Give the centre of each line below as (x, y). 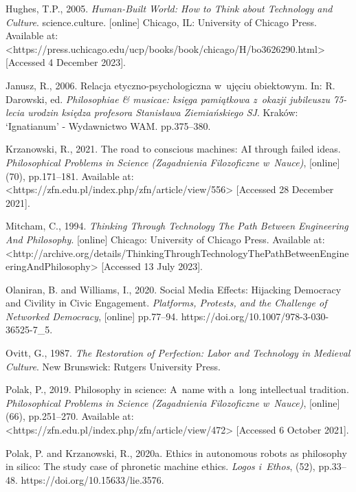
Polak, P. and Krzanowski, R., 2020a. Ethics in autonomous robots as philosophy (176, 452)
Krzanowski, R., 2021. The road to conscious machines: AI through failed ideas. (173, 149)
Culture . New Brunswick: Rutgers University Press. (113, 366)
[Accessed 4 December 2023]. (66, 62)
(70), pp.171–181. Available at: (70, 176)
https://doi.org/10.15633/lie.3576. (92, 479)
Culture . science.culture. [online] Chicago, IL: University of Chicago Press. (161, 22)
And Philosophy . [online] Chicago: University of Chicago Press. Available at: (165, 239)
